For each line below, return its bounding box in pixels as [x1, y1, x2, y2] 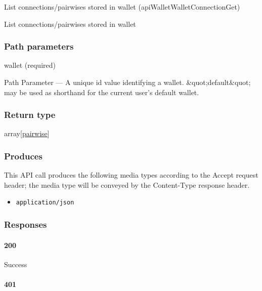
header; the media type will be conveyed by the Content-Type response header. [4, 179, 250, 190]
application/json [16, 199, 74, 206]
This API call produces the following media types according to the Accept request [4, 170, 258, 180]
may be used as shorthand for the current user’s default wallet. [4, 87, 199, 97]
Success [4, 259, 27, 269]
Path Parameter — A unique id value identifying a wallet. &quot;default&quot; [4, 77, 251, 87]
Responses [4, 218, 47, 230]
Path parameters [4, 40, 74, 53]
